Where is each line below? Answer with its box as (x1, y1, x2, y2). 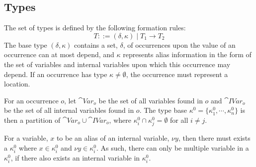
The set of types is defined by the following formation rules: (4, 22, 186, 33)
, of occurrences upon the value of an (123, 39, 236, 50)
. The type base (139, 105, 187, 115)
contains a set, (74, 39, 118, 50)
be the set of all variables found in (98, 95, 203, 105)
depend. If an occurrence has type (4, 69, 107, 79)
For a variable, (4, 133, 48, 143)
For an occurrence (4, 95, 59, 105)
